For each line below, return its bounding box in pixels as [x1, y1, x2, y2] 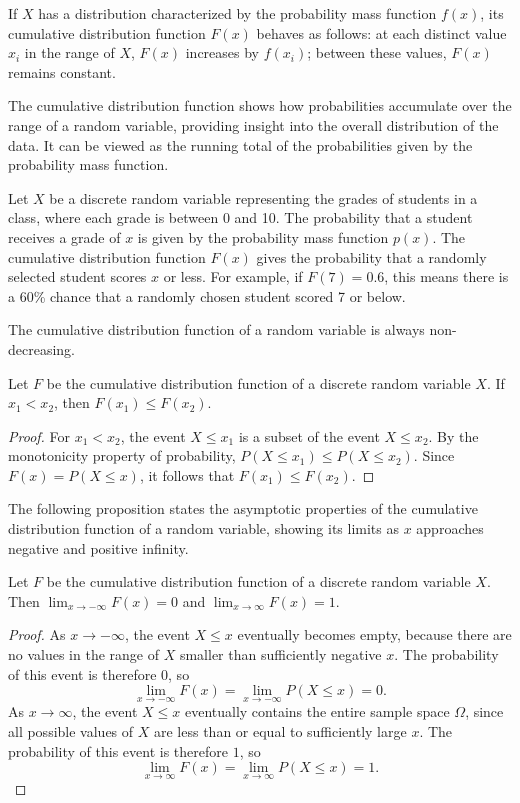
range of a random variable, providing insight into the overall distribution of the [8, 114, 499, 135]
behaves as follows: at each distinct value [256, 22, 507, 43]
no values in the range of [8, 644, 160, 665]
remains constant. [8, 61, 116, 82]
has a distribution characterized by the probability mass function [38, 3, 437, 23]
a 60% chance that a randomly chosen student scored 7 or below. [8, 285, 406, 306]
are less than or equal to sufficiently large [153, 721, 407, 742]
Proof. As [8, 624, 66, 645]
